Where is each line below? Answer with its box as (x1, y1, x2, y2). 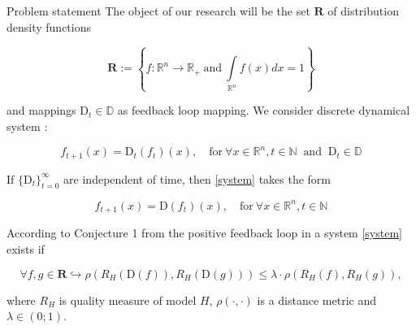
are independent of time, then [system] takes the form (63, 170, 331, 187)
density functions (6, 18, 92, 35)
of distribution (327, 2, 399, 19)
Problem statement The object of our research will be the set (6, 2, 310, 19)
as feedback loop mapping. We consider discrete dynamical (117, 102, 410, 119)
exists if (6, 240, 45, 257)
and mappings (6, 102, 76, 119)
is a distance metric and (257, 291, 376, 308)
